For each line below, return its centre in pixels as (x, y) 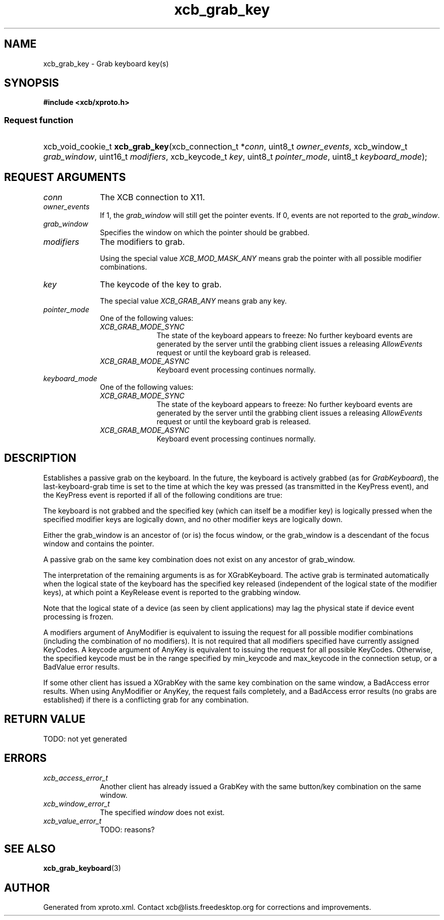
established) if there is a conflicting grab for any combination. (146, 700)
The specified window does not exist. (162, 812)
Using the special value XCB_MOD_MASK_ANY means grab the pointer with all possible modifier (261, 259)
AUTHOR (27, 888)
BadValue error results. (82, 667)
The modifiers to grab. (142, 242)
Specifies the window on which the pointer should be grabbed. (205, 233)
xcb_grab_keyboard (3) (82, 868)
